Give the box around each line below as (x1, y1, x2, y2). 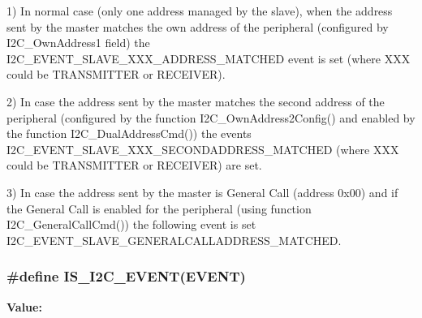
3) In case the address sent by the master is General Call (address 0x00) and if (6, 183, 398, 200)
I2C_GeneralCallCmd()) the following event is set (6, 216, 256, 233)
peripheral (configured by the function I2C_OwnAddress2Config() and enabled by (6, 109, 416, 126)
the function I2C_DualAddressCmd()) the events (6, 125, 252, 142)
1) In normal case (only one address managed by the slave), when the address (6, 2, 393, 19)
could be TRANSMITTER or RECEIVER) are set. (6, 157, 262, 174)
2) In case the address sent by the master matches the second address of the (6, 92, 385, 110)
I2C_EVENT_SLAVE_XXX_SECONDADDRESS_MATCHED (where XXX (6, 140, 399, 157)
